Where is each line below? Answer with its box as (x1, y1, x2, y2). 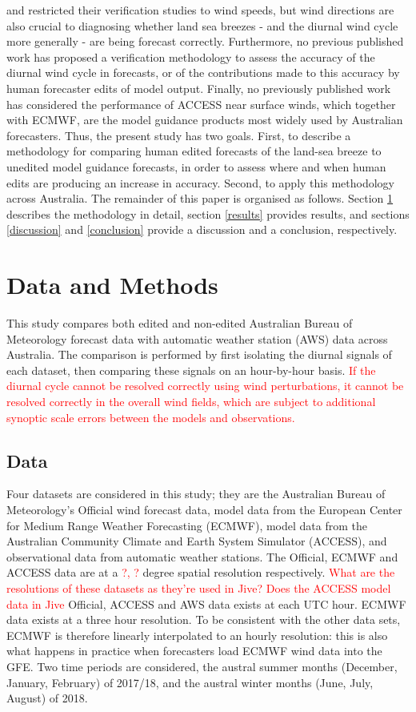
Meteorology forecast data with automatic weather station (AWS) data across (6, 330, 388, 347)
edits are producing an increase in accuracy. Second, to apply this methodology (6, 174, 394, 191)
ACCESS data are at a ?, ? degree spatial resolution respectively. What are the (6, 564, 395, 581)
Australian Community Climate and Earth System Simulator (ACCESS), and (6, 533, 387, 549)
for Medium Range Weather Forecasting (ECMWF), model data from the (6, 517, 367, 533)
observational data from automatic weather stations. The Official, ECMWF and (6, 548, 398, 565)
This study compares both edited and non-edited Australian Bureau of (6, 315, 353, 332)
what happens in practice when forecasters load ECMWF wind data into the (6, 642, 382, 659)
